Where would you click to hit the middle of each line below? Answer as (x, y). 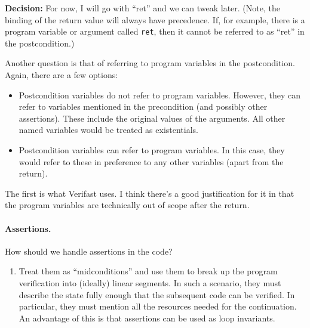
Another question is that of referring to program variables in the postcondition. (150, 63)
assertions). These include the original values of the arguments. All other (152, 118)
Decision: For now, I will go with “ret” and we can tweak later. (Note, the (142, 8)
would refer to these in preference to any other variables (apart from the (151, 161)
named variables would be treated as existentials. (108, 130)
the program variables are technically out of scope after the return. (127, 205)
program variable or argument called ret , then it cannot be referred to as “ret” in (155, 31)
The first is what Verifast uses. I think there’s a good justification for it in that (150, 193)
